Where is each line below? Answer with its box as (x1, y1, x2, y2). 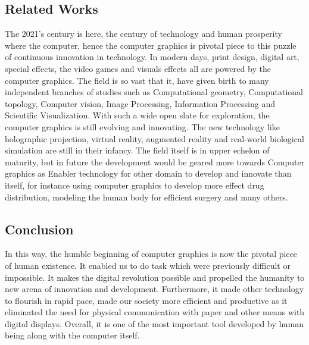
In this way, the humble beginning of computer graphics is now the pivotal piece (5, 247, 298, 260)
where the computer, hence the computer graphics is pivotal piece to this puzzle (5, 39, 296, 51)
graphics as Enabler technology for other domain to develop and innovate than (5, 167, 292, 180)
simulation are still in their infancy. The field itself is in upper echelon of (5, 144, 270, 156)
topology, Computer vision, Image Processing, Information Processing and (5, 97, 276, 109)
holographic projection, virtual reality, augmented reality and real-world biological (5, 132, 304, 145)
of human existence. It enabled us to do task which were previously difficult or (5, 259, 291, 271)
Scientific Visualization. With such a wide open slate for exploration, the (5, 109, 270, 121)
